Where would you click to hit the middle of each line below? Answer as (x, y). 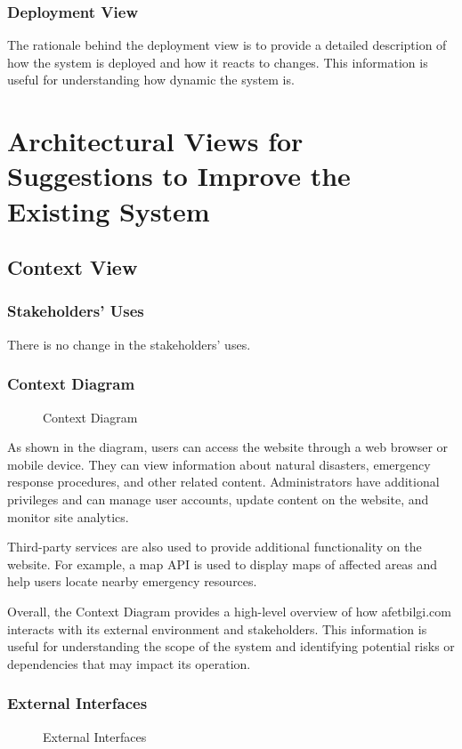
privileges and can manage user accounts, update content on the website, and (218, 499)
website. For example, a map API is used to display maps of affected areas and (223, 564)
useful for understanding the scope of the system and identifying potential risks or (231, 646)
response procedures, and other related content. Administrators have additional (223, 482)
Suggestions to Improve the (179, 176)
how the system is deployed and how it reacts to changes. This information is (218, 62)
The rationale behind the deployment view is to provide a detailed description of (227, 45)
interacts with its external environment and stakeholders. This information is (217, 628)
